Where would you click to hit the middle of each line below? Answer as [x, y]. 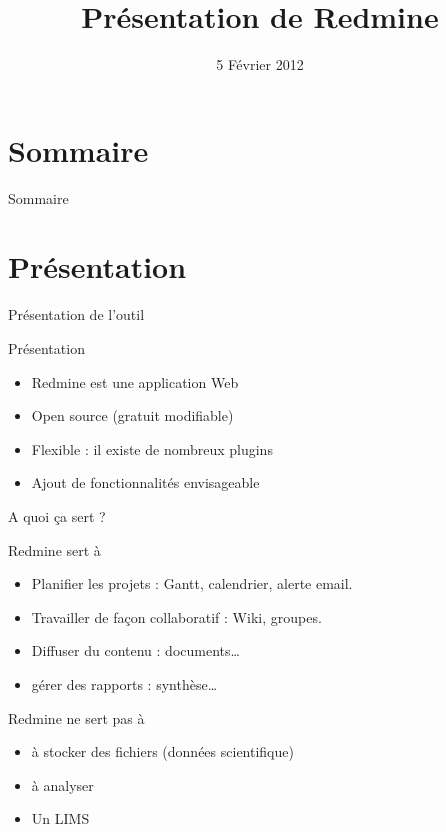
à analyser [62, 784]
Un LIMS [60, 818]
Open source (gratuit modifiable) [132, 415]
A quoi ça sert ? [57, 515]
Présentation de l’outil [76, 314]
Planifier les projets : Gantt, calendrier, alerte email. [192, 583]
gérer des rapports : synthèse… [124, 683]
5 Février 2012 [260, 64]
